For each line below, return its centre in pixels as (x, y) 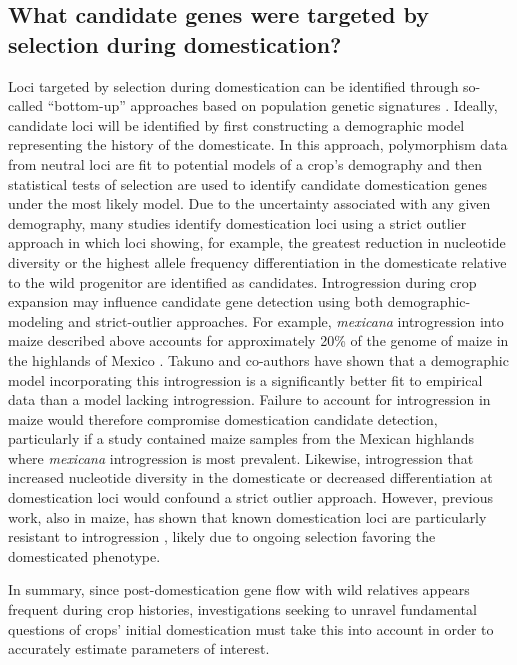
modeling (36, 320)
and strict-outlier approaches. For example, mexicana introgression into (286, 320)
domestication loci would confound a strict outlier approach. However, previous (250, 497)
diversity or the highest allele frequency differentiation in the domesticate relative (257, 261)
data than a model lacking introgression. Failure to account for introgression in (249, 399)
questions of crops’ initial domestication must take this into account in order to (251, 628)
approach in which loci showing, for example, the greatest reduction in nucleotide (257, 242)
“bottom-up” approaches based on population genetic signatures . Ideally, (272, 105)
